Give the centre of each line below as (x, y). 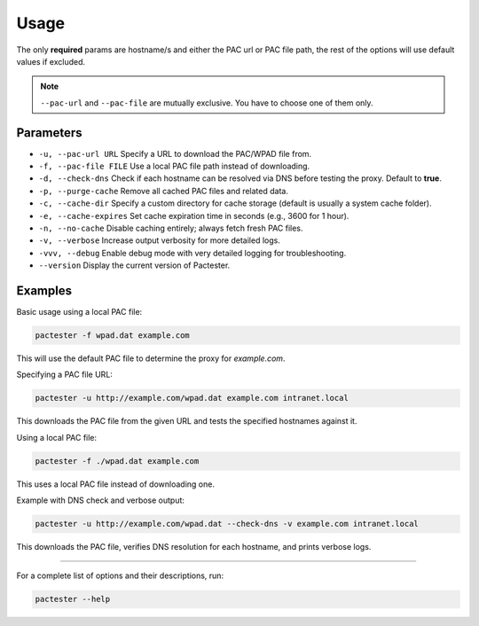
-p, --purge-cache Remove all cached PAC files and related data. (163, 191)
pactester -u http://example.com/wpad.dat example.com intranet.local (192, 398)
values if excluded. (51, 61)
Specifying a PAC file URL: (64, 375)
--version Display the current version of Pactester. (134, 265)
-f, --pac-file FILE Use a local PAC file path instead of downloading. (174, 166)
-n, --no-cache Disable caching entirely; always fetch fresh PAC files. (171, 228)
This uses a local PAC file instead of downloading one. (115, 484)
